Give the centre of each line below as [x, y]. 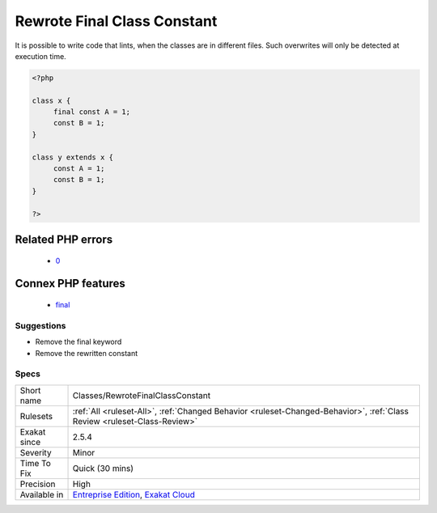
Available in [42, 494]
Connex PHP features [70, 284]
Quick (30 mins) [103, 468]
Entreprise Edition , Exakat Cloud [134, 494]
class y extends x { [72, 157]
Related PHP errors [64, 240]
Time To [36, 463]
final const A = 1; [92, 112]
